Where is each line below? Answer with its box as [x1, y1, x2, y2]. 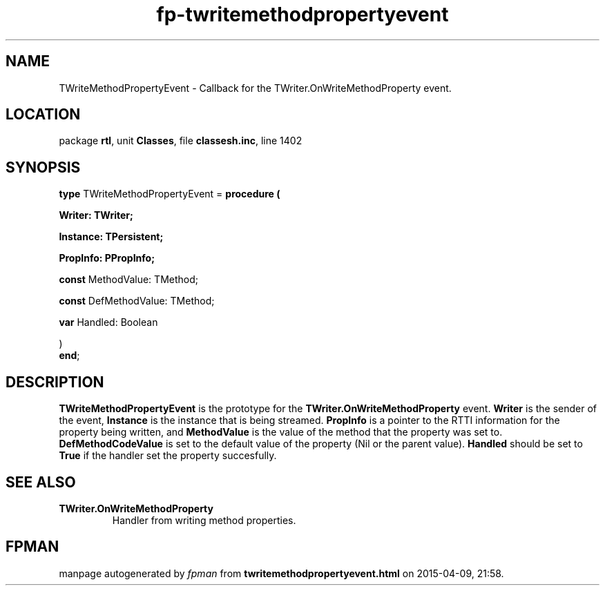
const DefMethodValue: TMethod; [59, 295, 215, 307]
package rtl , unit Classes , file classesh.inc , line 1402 [59, 135, 302, 147]
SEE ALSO [6, 473, 76, 491]
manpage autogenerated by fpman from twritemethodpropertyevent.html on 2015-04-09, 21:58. [59, 567, 504, 579]
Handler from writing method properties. [112, 514, 296, 526]
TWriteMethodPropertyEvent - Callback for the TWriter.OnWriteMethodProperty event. [59, 81, 452, 94]
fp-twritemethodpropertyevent [156, 3, 449, 26]
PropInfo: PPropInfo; [59, 252, 155, 264]
